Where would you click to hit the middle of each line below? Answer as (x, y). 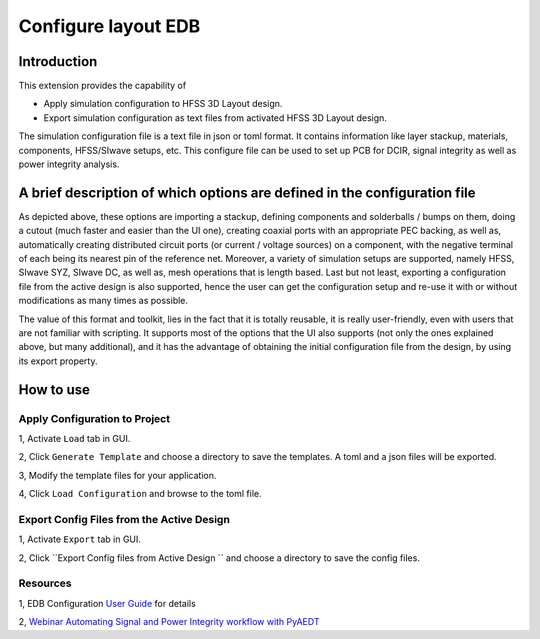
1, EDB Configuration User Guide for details (107, 603)
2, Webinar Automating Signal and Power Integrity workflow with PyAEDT (169, 622)
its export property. (58, 361)
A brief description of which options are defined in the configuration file (247, 192)
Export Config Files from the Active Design (124, 519)
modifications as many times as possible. (103, 301)
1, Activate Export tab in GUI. (80, 539)
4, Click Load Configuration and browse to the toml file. (140, 494)
